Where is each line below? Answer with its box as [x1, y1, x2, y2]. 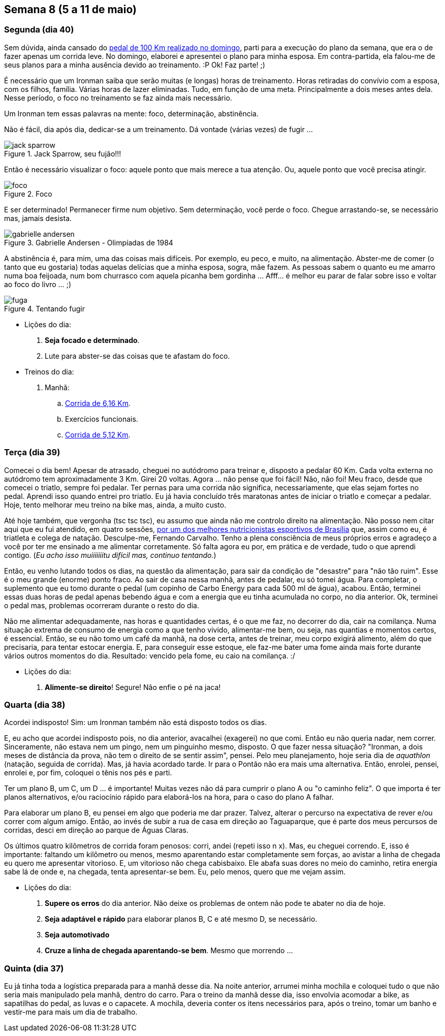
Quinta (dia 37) [4, 963, 64, 974]
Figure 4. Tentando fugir [4, 304, 85, 313]
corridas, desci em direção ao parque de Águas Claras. [4, 826, 188, 835]
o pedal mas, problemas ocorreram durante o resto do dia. [4, 601, 199, 610]
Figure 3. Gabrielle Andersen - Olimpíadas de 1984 [4, 238, 173, 247]
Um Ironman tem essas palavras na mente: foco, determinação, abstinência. [4, 109, 259, 118]
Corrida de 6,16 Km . [65, 398, 131, 407]
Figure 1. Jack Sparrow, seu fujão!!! [4, 149, 121, 158]
